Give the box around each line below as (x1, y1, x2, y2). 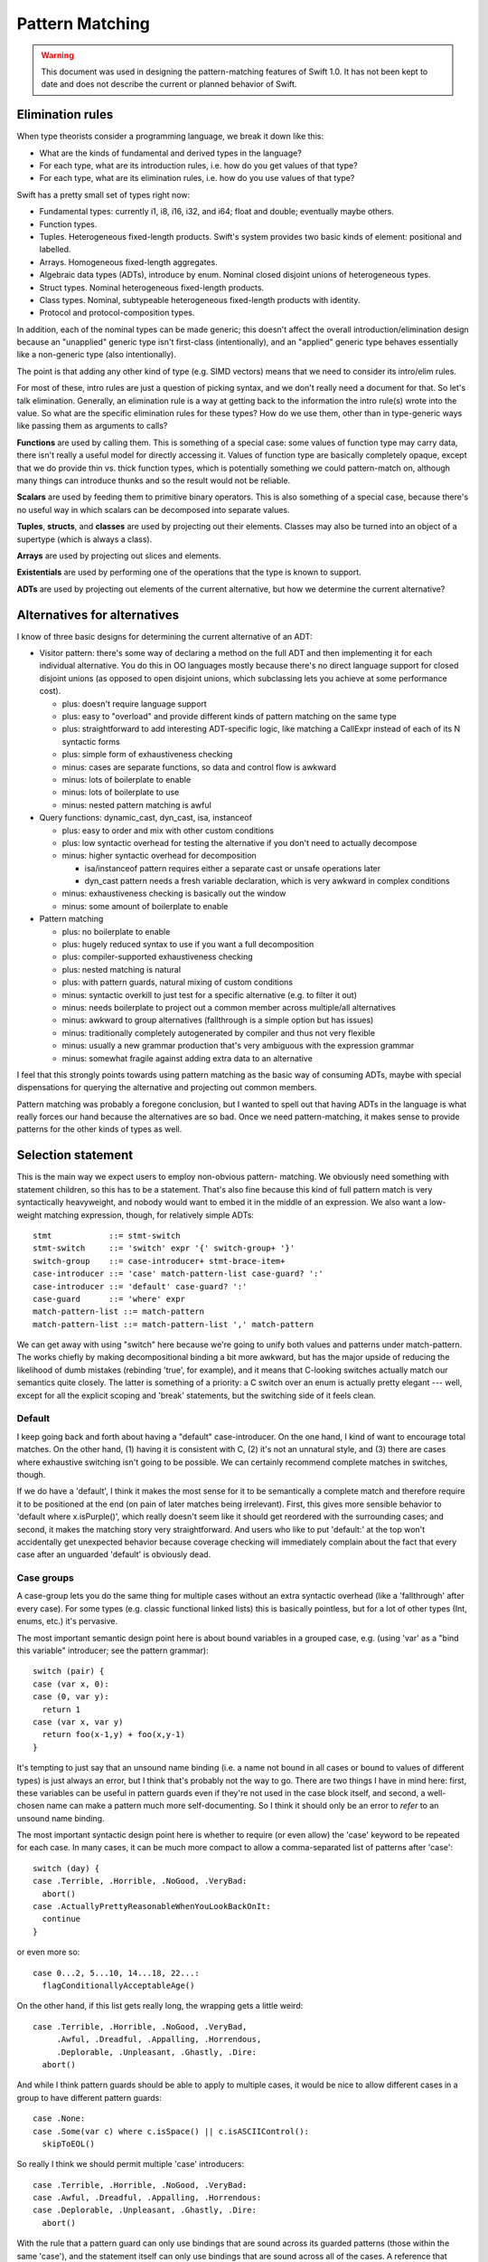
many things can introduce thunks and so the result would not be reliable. (16, 475, 291, 486)
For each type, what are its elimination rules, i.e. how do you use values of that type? (39, 173, 355, 184)
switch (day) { (33, 1863, 100, 1873)
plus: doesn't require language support (61, 698, 207, 709)
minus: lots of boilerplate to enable (61, 774, 192, 784)
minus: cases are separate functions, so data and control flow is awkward (61, 761, 336, 773)
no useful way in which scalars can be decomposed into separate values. (16, 504, 290, 515)
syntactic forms (61, 736, 121, 746)
